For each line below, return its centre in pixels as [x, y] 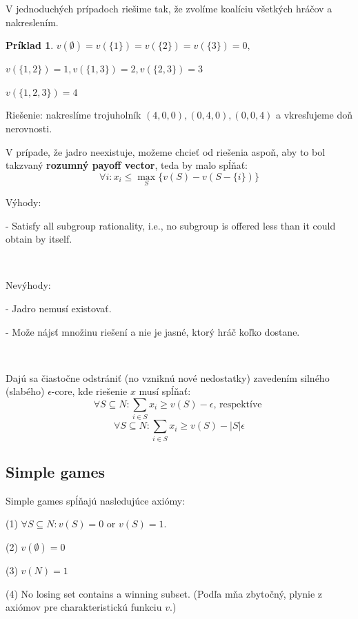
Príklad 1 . [30, 45]
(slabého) [25, 391]
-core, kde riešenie [89, 391]
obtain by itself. [39, 239]
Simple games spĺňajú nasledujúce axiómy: [96, 500]
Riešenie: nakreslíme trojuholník [73, 115]
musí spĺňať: [165, 391]
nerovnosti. [29, 128]
